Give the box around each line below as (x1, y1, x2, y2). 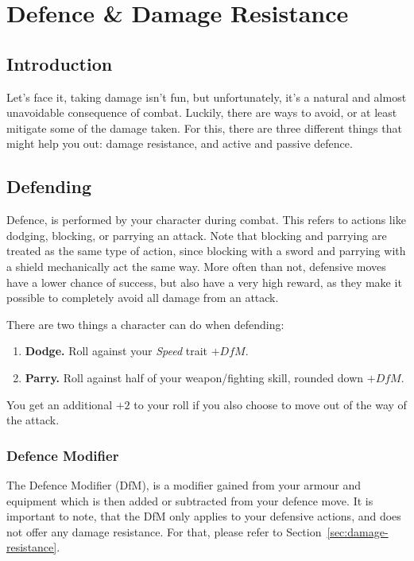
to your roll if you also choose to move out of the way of (133, 396, 407, 412)
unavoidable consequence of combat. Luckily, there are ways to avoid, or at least (6, 104, 397, 121)
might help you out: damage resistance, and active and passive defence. (6, 135, 353, 152)
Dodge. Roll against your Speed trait (25, 342, 207, 359)
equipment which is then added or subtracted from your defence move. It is (6, 492, 373, 509)
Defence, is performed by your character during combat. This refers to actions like (6, 211, 406, 228)
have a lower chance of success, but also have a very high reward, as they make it (6, 273, 402, 290)
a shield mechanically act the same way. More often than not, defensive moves (6, 257, 386, 274)
